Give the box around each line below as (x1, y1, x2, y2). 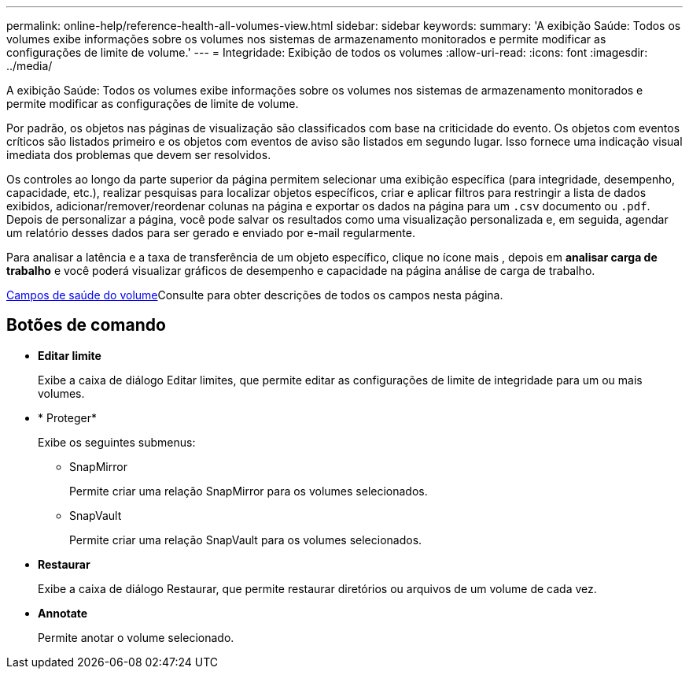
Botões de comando (6, 315, 166, 336)
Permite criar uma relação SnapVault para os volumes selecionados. (69, 532, 422, 547)
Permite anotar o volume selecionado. (38, 630, 234, 644)
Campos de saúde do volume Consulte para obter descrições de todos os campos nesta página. (6, 288, 503, 302)
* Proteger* (38, 410, 97, 425)
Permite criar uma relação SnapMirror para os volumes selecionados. (69, 484, 428, 498)
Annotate (38, 606, 88, 620)
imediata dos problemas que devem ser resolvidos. (6, 148, 271, 161)
